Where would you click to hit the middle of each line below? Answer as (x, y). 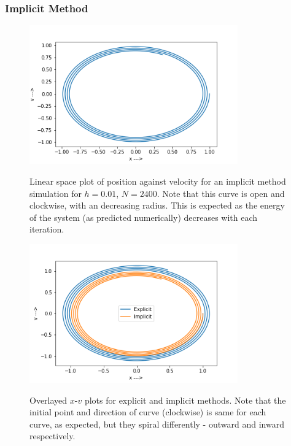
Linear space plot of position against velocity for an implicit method (158, 181)
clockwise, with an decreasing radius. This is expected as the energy (157, 205)
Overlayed (49, 400)
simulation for (56, 193)
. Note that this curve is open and (221, 193)
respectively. (52, 436)
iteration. (47, 229)
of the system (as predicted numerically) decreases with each (144, 217)
